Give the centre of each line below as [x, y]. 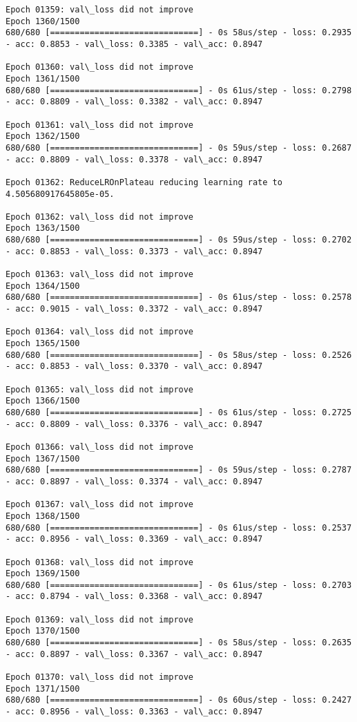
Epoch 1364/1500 [43, 286]
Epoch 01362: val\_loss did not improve [100, 217]
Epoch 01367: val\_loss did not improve [100, 505]
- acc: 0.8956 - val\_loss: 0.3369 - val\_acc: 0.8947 [134, 539]
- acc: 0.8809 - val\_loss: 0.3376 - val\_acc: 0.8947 [134, 424]
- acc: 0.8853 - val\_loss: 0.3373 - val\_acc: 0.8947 [134, 251]
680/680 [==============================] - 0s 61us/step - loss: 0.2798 [179, 90]
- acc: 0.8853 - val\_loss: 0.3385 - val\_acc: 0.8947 [134, 44]
